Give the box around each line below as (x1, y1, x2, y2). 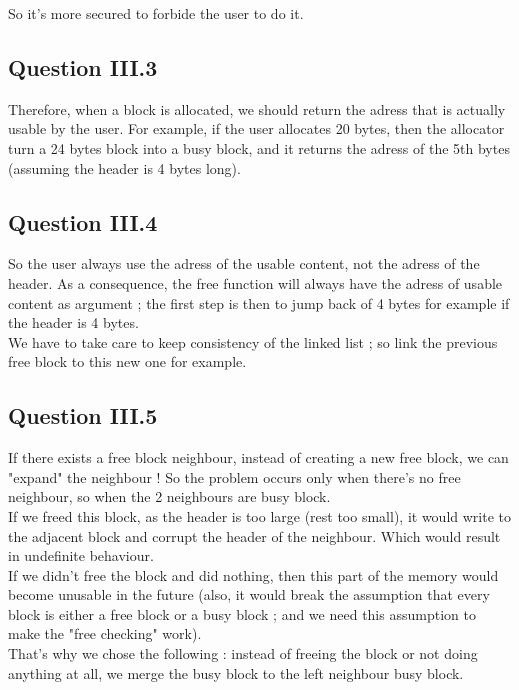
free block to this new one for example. (8, 351, 247, 372)
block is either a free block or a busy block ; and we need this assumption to (8, 603, 476, 624)
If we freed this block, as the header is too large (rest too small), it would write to (8, 505, 511, 526)
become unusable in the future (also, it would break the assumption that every (8, 584, 490, 605)
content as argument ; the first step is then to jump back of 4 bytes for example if (8, 292, 510, 313)
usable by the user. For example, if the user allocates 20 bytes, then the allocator (8, 118, 505, 139)
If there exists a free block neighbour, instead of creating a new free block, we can (8, 447, 509, 468)
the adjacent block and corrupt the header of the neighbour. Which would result (8, 525, 501, 546)
